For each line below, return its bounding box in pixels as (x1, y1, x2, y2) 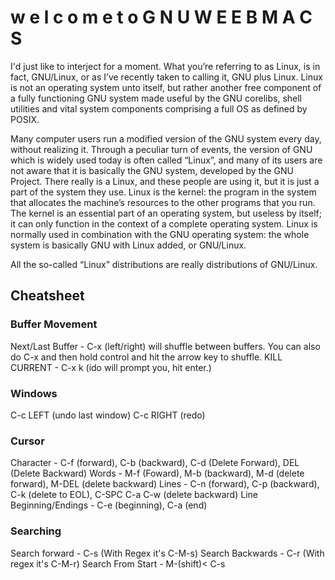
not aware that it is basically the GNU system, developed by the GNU (10, 164, 294, 176)
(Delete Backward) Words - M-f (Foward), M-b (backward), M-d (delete (10, 467, 305, 480)
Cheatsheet (10, 287, 85, 305)
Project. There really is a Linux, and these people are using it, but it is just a (10, 175, 320, 187)
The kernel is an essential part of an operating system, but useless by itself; (10, 207, 322, 219)
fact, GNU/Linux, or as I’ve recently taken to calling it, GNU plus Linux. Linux (10, 71, 323, 83)
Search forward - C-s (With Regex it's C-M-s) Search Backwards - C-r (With (10, 547, 325, 559)
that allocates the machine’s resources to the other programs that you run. (10, 196, 316, 208)
